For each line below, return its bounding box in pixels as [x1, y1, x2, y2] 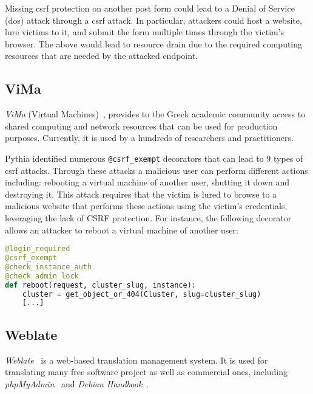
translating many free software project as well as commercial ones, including [5, 365, 288, 378]
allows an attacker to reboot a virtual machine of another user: [5, 223, 238, 236]
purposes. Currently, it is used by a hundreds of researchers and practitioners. [5, 131, 294, 144]
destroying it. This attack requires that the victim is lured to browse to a [5, 187, 277, 200]
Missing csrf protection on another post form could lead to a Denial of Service [5, 2, 295, 14]
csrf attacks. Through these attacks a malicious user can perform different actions [5, 164, 308, 176]
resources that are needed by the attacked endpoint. [5, 49, 198, 62]
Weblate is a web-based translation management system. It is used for [5, 353, 268, 366]
